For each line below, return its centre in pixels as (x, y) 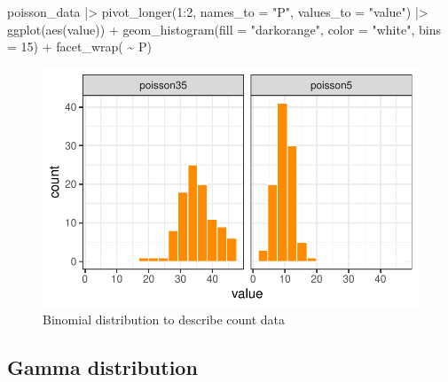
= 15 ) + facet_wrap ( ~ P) (79, 47)
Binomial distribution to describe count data (164, 320)
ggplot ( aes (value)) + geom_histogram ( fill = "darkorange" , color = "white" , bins (224, 29)
